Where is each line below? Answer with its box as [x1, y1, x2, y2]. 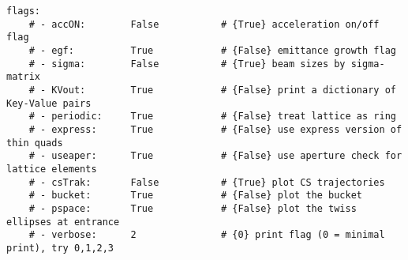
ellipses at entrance [6, 216, 120, 228]
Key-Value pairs [6, 97, 92, 109]
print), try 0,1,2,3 [6, 242, 114, 254]
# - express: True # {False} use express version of [28, 123, 402, 135]
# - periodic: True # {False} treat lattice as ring [28, 111, 396, 122]
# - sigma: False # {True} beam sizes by [28, 58, 346, 70]
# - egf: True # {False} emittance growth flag [28, 44, 396, 56]
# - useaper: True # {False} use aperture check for [28, 150, 402, 162]
